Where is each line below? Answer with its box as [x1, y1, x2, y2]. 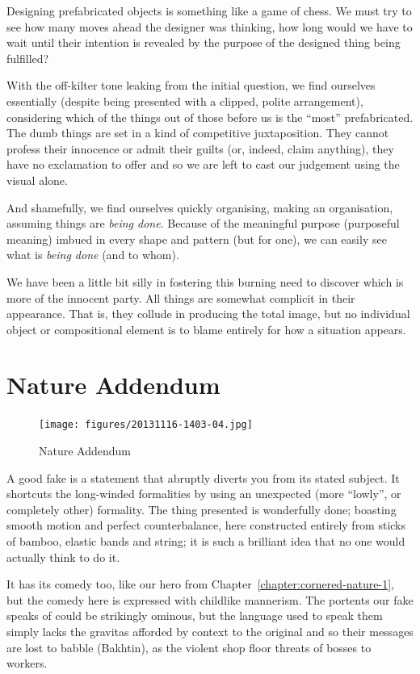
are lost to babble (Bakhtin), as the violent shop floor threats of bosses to [6, 638, 372, 655]
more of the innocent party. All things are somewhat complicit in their [6, 289, 355, 306]
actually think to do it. [6, 548, 120, 565]
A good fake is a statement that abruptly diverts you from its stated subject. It [6, 469, 400, 486]
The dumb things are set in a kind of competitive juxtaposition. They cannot [6, 124, 389, 141]
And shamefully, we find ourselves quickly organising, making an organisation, [6, 199, 393, 216]
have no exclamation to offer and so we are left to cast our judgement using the [6, 156, 400, 173]
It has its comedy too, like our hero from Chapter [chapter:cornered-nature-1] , [6, 576, 394, 592]
